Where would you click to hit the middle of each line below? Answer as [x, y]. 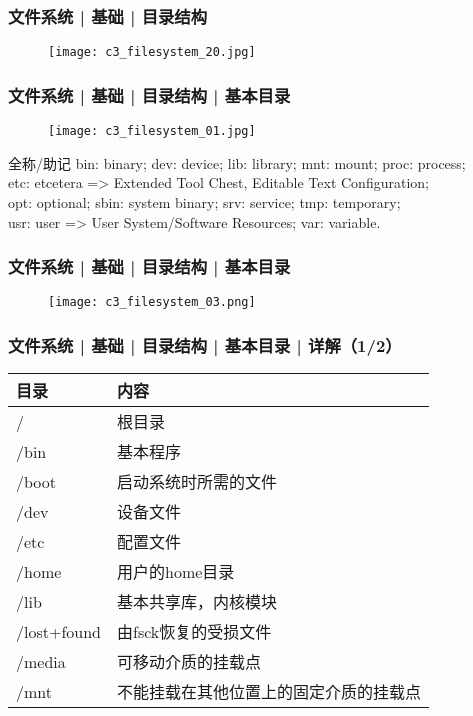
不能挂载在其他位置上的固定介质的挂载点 [269, 692]
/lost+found [59, 631]
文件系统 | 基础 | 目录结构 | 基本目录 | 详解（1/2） [205, 344]
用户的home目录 [176, 572]
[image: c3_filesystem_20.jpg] [152, 52]
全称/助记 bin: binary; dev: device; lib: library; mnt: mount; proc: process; [237, 162]
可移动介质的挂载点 [189, 662]
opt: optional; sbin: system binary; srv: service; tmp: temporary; [204, 201]
